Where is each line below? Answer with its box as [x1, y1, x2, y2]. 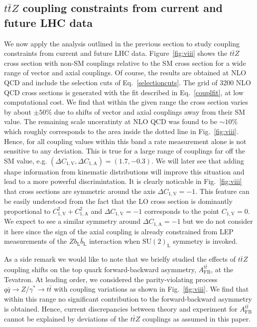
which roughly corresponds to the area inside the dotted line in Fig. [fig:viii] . [4, 126, 239, 136]
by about [4, 106, 31, 117]
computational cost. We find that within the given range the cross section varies [4, 97, 249, 107]
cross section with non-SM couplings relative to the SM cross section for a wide [4, 57, 246, 68]
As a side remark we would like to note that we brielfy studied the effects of [4, 254, 236, 264]
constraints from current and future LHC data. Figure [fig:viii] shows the [4, 48, 228, 58]
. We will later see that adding [151, 155, 245, 165]
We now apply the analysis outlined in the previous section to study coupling [4, 38, 240, 48]
